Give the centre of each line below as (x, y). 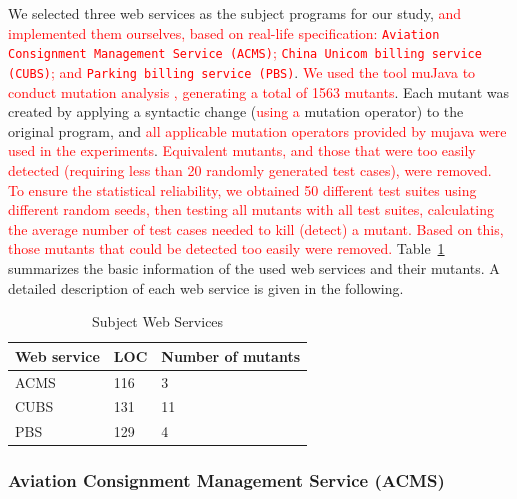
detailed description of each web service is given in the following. (206, 287)
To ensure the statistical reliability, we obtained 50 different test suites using (242, 189)
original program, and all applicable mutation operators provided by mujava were (257, 130)
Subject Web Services (157, 321)
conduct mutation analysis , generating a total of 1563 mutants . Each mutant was (259, 91)
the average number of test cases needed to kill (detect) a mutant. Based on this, (256, 228)
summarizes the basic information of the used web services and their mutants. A (254, 267)
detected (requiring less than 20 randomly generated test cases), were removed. (250, 169)
